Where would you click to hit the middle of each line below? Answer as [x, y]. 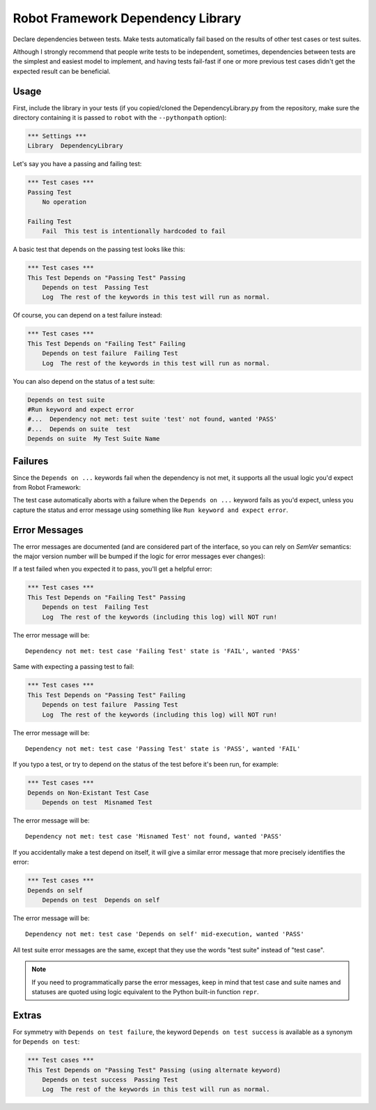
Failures [31, 461]
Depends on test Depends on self [101, 900]
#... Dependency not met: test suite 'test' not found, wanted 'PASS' [152, 419]
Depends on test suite [66, 400]
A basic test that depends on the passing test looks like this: [99, 249]
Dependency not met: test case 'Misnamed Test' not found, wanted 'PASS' [154, 837]
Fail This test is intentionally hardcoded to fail [134, 231]
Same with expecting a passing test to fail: [74, 667]
